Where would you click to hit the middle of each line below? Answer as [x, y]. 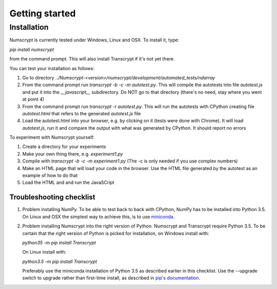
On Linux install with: [44, 252]
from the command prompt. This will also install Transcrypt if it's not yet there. [92, 59]
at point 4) [33, 99]
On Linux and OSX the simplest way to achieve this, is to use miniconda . [98, 216]
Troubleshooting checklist [52, 197]
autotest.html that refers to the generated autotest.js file [82, 113]
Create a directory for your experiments [64, 147]
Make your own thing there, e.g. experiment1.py [73, 154]
